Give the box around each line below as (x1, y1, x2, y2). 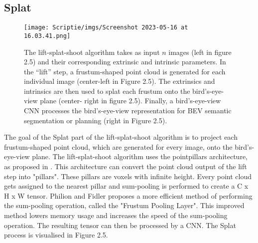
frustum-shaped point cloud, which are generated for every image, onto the (4, 141, 233, 152)
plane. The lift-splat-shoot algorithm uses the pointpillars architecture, (32, 151, 248, 162)
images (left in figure (168, 46, 232, 57)
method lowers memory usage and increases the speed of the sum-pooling (4, 210, 228, 221)
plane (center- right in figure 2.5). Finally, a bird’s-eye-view (40, 95, 221, 106)
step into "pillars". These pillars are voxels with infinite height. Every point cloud (4, 171, 252, 181)
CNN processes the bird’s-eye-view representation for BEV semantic (24, 105, 232, 116)
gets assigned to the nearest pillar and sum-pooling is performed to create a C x (4, 181, 249, 191)
